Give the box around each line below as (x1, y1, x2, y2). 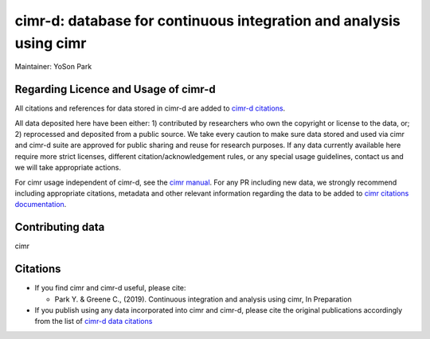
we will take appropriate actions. (14, 163, 121, 173)
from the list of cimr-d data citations (34, 317, 153, 326)
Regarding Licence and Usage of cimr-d (14, 83, 216, 96)
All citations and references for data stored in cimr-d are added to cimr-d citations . (14, 103, 286, 113)
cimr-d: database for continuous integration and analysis (14, 12, 401, 29)
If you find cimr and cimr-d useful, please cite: (34, 283, 186, 293)
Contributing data (14, 220, 105, 234)
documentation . (14, 200, 67, 209)
